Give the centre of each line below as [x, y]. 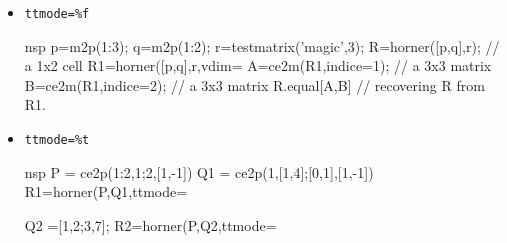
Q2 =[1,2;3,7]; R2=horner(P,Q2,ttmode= [150, 224]
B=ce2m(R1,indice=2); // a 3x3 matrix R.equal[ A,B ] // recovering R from [254, 84]
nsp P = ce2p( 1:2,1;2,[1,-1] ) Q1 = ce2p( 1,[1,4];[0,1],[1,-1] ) [199, 171]
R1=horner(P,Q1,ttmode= [106, 191]
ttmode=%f [57, 14]
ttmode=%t [57, 140]
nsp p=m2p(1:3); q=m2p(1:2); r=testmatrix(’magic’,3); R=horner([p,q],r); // [262, 45]
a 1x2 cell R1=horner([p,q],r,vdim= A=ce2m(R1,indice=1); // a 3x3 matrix [258, 65]
